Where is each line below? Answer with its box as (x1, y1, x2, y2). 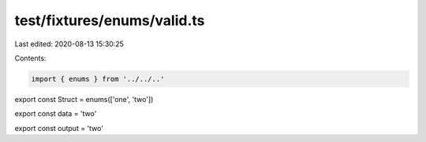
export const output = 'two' (14, 123, 104, 133)
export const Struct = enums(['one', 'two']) (14, 94, 154, 104)
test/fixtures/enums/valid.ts (14, 12, 205, 29)
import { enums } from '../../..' (31, 75, 165, 83)
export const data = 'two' (14, 109, 97, 118)
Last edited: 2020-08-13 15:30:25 (14, 39, 124, 49)
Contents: (14, 53, 47, 63)
